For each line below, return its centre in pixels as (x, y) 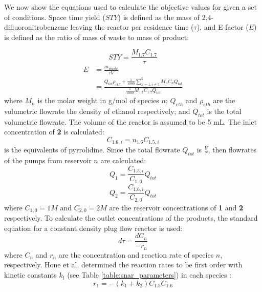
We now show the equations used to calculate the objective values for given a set (130, 7)
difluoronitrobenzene (36, 27)
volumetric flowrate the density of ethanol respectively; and (97, 111)
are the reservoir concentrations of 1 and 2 (176, 207)
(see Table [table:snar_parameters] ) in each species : (149, 275)
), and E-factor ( (223, 27)
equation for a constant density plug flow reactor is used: (93, 228)
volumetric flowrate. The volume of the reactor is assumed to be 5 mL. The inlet (131, 121)
